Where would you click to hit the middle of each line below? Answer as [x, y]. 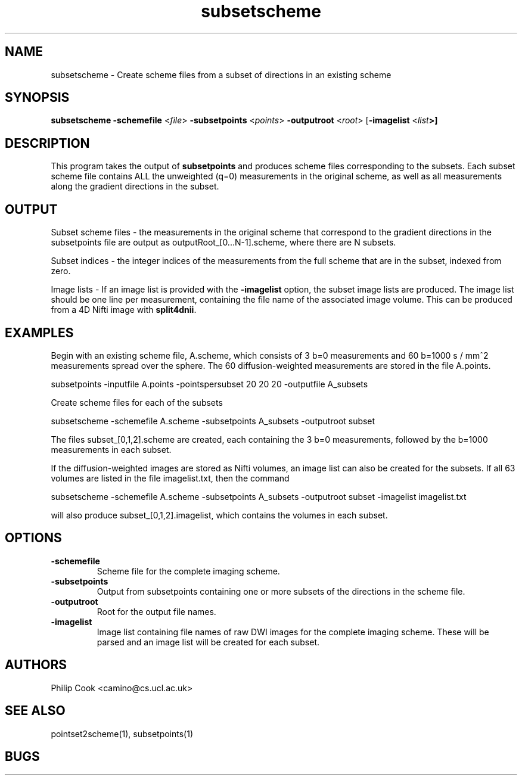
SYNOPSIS [37, 98]
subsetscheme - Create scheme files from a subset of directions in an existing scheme [221, 74]
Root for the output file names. [156, 611]
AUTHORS [36, 665]
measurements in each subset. [111, 449]
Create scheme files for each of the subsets [137, 402]
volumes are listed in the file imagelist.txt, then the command [170, 478]
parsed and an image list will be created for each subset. [208, 642]
